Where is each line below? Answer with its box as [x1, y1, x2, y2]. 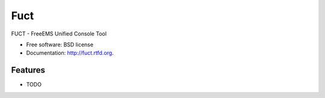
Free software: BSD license [26, 41, 93, 48]
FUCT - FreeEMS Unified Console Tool [11, 30, 107, 37]
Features [11, 65, 45, 75]
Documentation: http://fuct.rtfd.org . [26, 49, 114, 57]
